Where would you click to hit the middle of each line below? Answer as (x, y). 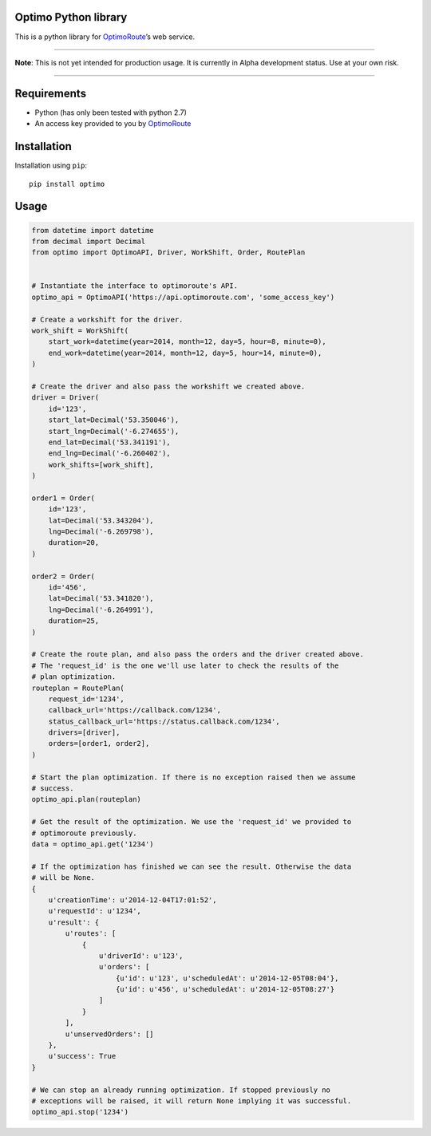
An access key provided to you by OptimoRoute (113, 124)
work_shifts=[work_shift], (101, 464)
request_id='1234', (87, 699)
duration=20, (74, 543)
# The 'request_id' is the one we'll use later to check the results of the (185, 665)
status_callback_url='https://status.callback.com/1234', (164, 721)
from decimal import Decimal (89, 241)
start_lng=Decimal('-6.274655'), (114, 431)
